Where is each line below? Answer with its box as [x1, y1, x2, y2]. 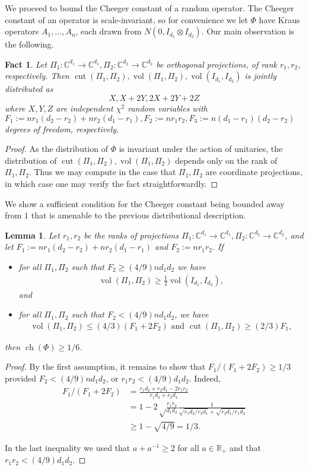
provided [5, 371, 36, 384]
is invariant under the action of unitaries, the [119, 142, 283, 155]
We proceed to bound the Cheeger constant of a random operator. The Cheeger [5, 2, 294, 14]
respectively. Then [5, 69, 69, 82]
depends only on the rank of [175, 154, 278, 166]
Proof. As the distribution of [5, 142, 108, 155]
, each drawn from [75, 25, 142, 37]
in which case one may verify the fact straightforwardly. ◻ [5, 177, 218, 189]
